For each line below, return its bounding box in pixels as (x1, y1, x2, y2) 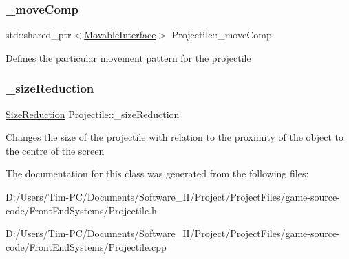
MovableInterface (84, 27, 156, 42)
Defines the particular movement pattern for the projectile (6, 50, 251, 65)
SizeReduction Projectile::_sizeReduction (6, 106, 180, 121)
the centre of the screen (6, 143, 105, 157)
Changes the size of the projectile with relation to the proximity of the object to (6, 130, 344, 144)
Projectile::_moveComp (171, 27, 272, 42)
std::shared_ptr (6, 27, 72, 42)
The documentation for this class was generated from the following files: (6, 166, 309, 181)
